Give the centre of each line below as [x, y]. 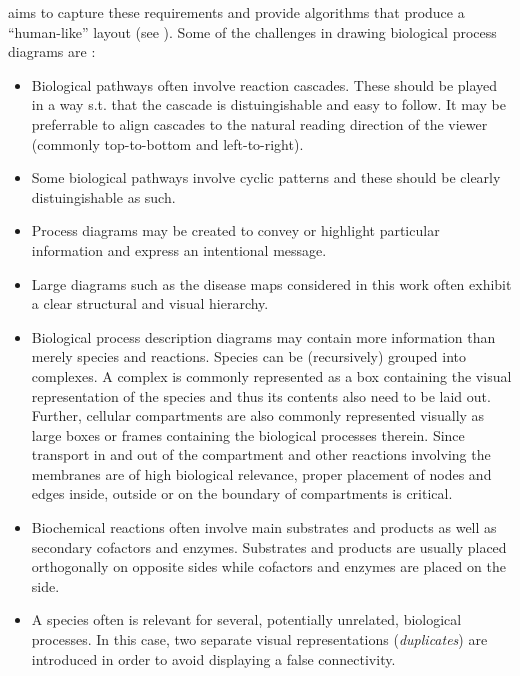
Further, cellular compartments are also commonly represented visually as [258, 415]
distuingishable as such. [103, 196]
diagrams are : [52, 51]
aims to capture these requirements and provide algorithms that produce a [236, 12]
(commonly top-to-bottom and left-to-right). [167, 143]
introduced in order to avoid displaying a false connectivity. [213, 658]
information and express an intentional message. [179, 249]
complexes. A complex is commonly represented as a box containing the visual [271, 375]
